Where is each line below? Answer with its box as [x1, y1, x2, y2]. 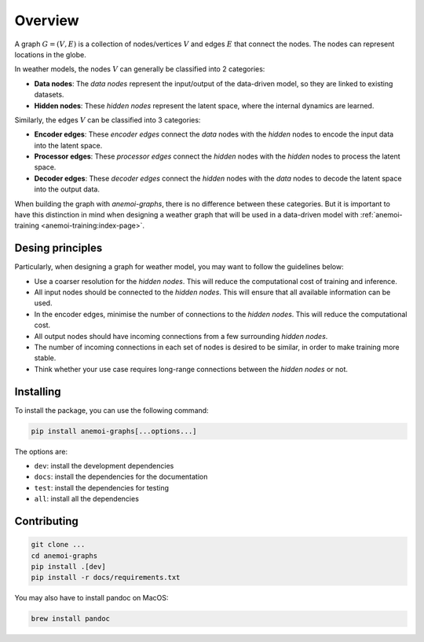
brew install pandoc [31, 615, 110, 623]
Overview [14, 12, 79, 29]
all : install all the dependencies [34, 494, 139, 504]
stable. [34, 353, 57, 363]
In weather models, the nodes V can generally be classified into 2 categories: [14, 64, 265, 74]
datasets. [34, 90, 64, 100]
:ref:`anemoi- [360, 210, 404, 220]
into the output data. [34, 184, 100, 194]
